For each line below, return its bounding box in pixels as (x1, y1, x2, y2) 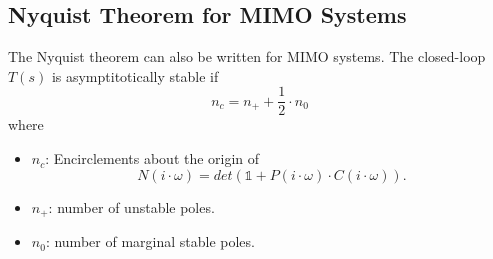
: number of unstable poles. (48, 196, 215, 217)
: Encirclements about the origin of (45, 148, 260, 169)
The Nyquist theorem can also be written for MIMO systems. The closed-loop (8, 46, 486, 67)
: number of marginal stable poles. (45, 231, 255, 252)
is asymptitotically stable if (51, 65, 219, 86)
